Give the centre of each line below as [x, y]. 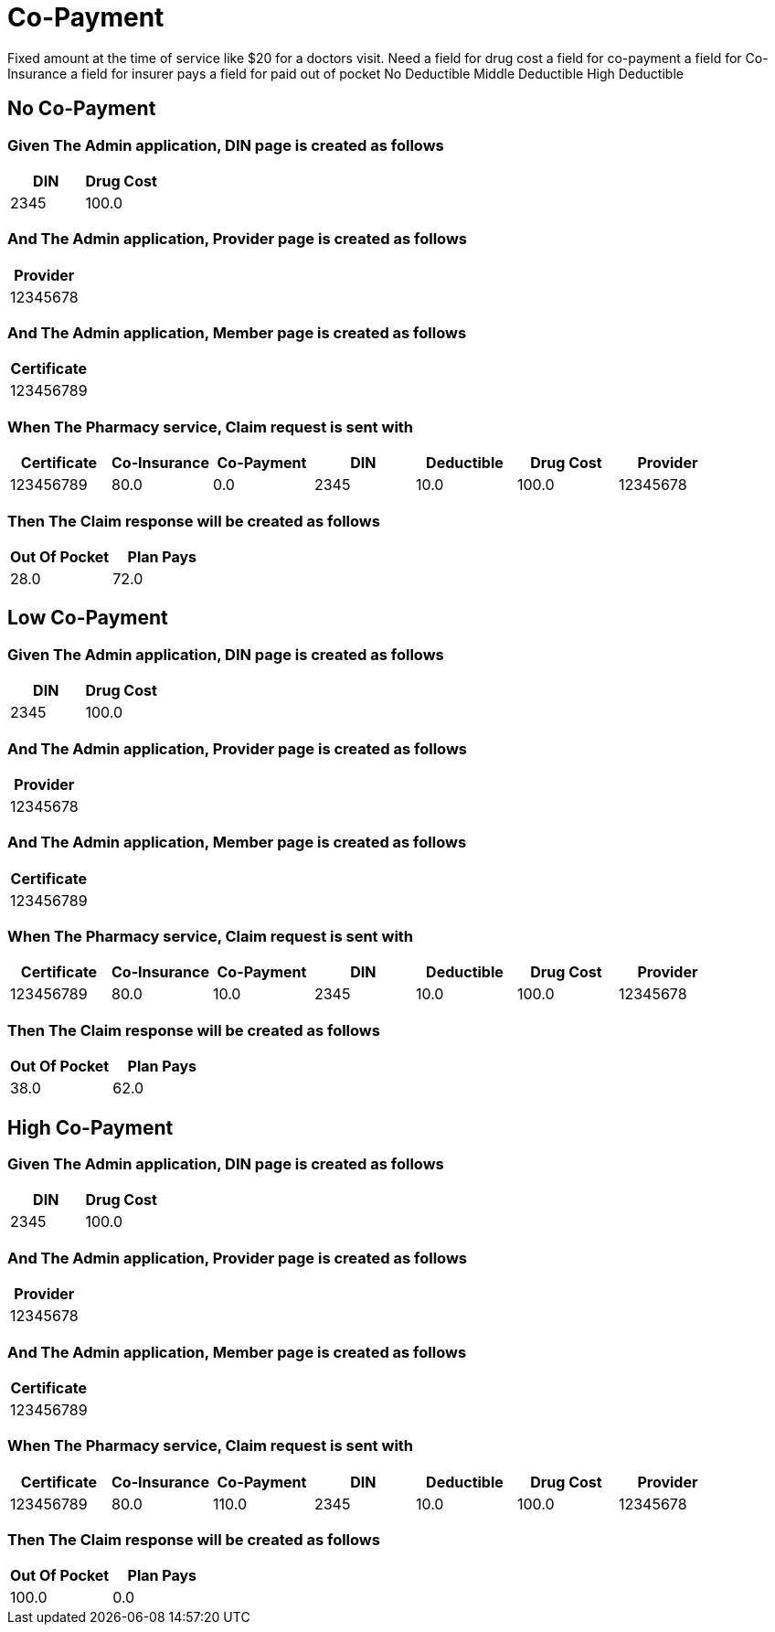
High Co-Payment [90, 1127]
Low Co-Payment [88, 618]
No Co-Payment [82, 109]
